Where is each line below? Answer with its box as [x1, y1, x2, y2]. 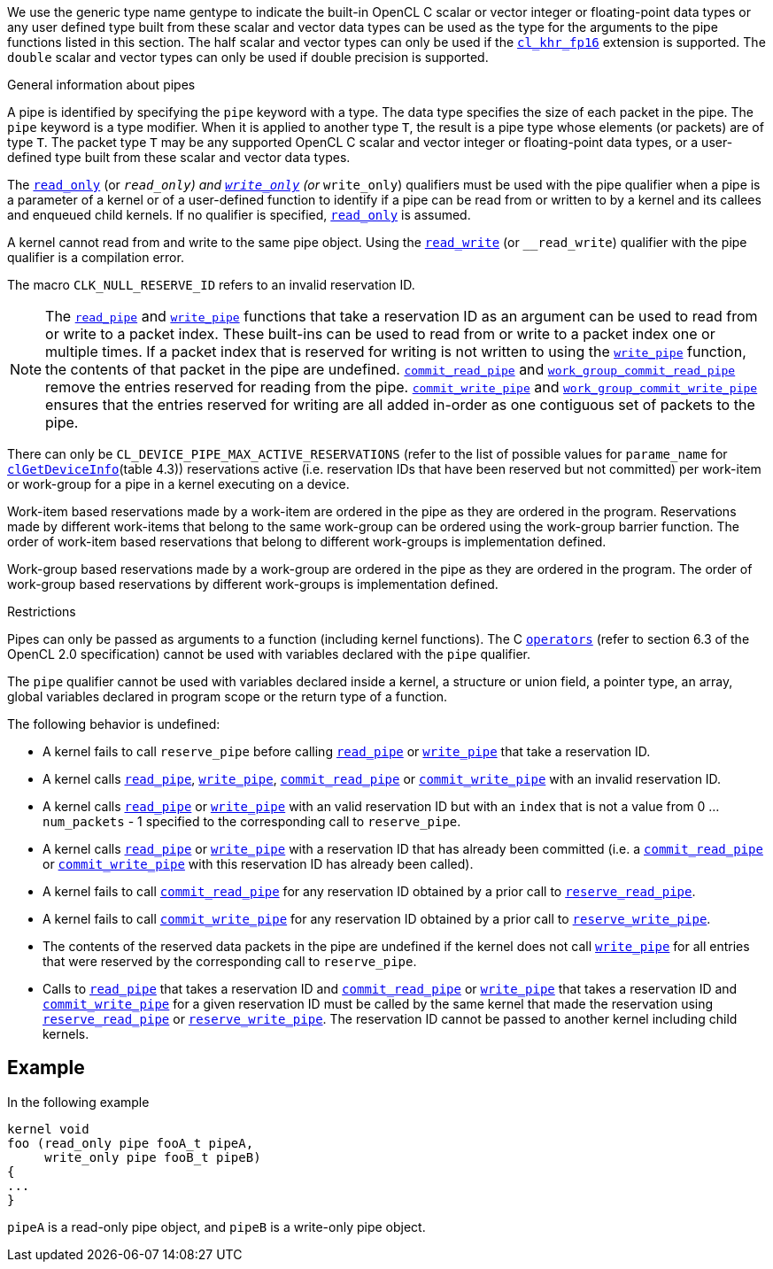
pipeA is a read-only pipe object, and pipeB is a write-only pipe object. [7, 1219, 426, 1234]
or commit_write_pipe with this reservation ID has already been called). [43, 856, 474, 871]
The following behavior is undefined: [7, 716, 220, 731]
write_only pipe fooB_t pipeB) [44, 1149, 261, 1165]
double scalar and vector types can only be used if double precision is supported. [7, 50, 489, 65]
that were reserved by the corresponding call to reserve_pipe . [43, 954, 417, 969]
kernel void [7, 1121, 89, 1136]
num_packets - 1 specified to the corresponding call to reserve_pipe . [43, 814, 461, 829]
